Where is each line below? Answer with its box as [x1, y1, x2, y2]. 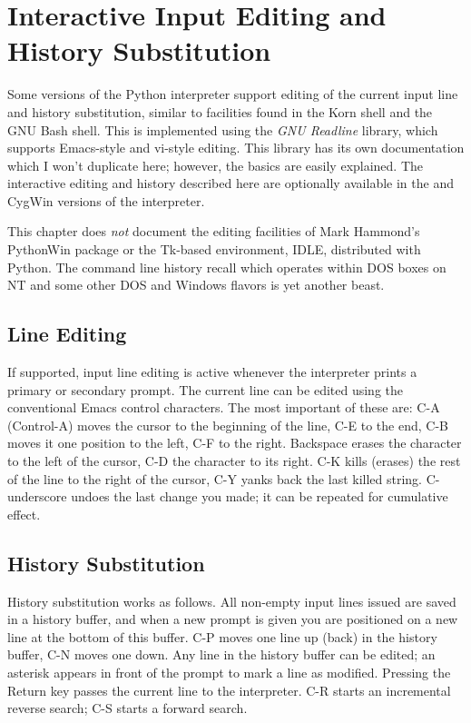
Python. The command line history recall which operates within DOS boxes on [7, 257, 446, 276]
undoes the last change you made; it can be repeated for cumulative [71, 487, 448, 506]
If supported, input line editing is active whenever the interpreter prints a [7, 362, 417, 381]
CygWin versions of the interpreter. [7, 191, 205, 210]
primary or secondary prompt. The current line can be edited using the [7, 380, 404, 399]
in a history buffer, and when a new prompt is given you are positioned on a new [7, 609, 458, 629]
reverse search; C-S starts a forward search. [7, 698, 248, 718]
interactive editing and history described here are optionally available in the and [7, 173, 454, 193]
